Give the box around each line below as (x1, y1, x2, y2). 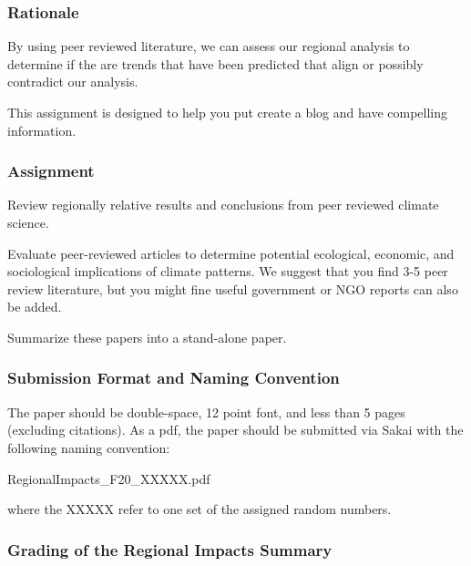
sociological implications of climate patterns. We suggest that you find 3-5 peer (7, 262, 448, 281)
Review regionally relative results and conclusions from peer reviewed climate (7, 195, 439, 214)
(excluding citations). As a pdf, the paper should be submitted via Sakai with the (7, 420, 464, 439)
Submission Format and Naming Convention (7, 366, 340, 389)
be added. (7, 297, 62, 316)
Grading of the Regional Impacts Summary (7, 538, 333, 561)
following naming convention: (7, 437, 170, 457)
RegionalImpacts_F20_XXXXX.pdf (7, 468, 210, 488)
